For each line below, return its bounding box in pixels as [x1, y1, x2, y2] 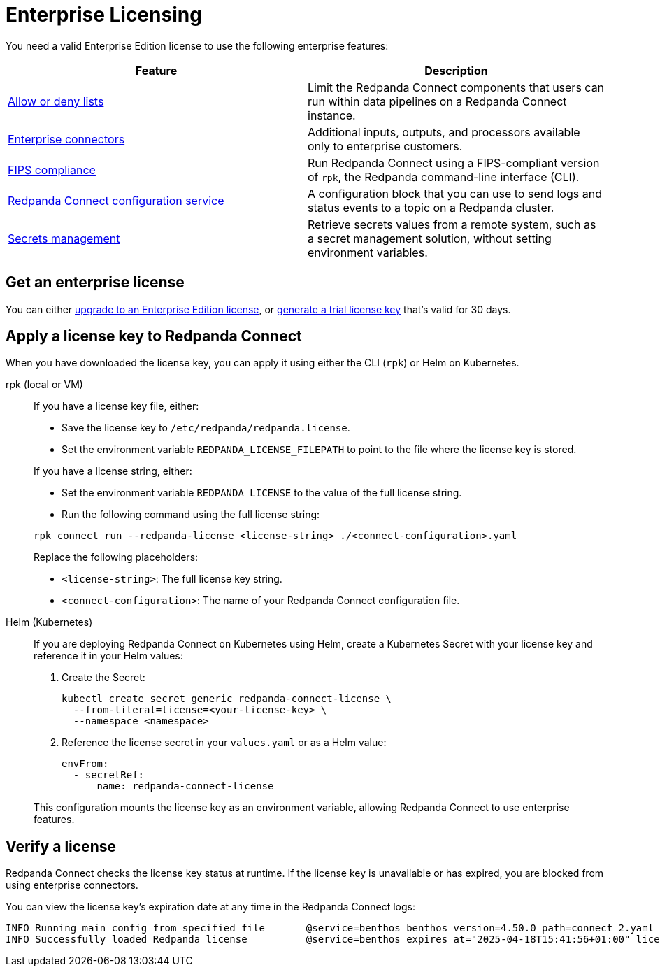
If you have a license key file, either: [34, 400, 199, 413]
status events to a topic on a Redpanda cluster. [308, 200, 554, 215]
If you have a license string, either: [34, 465, 192, 478]
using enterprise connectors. [6, 879, 138, 892]
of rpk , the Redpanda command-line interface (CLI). [308, 169, 580, 184]
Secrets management [8, 231, 120, 245]
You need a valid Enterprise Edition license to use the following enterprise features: [6, 39, 389, 52]
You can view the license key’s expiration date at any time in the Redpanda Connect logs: [6, 901, 416, 913]
